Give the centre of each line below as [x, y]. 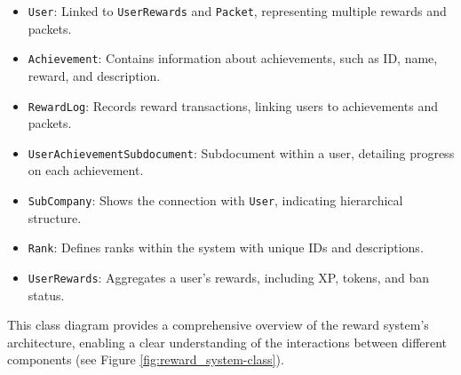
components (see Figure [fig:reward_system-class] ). [146, 359]
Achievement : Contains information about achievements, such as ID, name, [233, 58]
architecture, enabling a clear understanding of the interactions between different [227, 342]
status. [46, 295]
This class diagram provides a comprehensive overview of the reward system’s [218, 325]
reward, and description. [94, 75]
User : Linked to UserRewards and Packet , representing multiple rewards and [237, 11]
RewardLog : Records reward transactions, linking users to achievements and [233, 105]
